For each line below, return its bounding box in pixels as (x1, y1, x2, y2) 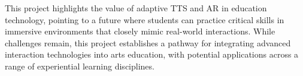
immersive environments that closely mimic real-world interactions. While (5, 25, 275, 37)
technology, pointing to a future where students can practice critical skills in (5, 13, 284, 26)
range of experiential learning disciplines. (5, 59, 154, 72)
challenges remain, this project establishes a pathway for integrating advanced (5, 36, 291, 49)
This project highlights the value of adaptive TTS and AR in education (5, 2, 267, 14)
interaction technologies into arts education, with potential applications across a (5, 48, 299, 61)
